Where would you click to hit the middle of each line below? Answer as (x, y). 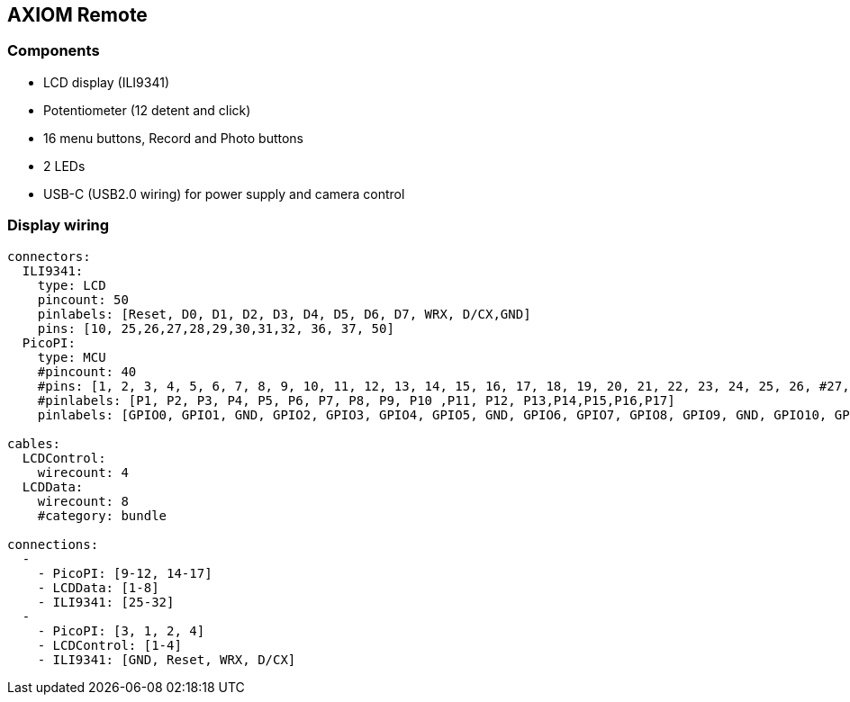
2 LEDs (64, 166)
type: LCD (72, 285)
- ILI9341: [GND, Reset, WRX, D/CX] (167, 659)
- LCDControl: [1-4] (109, 645)
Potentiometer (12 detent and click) (147, 110)
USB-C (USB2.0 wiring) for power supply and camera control (224, 193)
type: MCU (72, 357)
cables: (34, 443)
